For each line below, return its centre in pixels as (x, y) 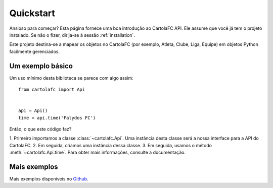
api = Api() (33, 111)
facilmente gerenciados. (35, 51)
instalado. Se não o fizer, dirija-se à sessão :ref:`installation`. (72, 35)
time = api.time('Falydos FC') (57, 118)
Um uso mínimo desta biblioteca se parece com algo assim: (71, 78)
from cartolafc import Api (52, 90)
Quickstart (32, 13)
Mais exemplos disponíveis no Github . (49, 179)
